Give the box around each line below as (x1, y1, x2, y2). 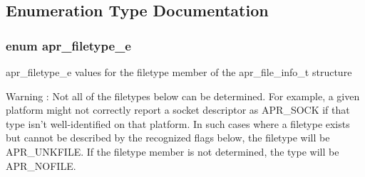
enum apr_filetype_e (6, 36, 131, 54)
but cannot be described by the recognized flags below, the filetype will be (6, 130, 330, 145)
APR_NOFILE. (6, 158, 76, 173)
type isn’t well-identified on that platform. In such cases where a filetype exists (6, 116, 350, 131)
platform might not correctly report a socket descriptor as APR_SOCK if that (6, 102, 350, 117)
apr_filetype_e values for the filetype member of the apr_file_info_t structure (6, 65, 352, 79)
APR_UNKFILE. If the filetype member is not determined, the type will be (6, 144, 339, 159)
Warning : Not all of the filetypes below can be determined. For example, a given (6, 88, 360, 103)
